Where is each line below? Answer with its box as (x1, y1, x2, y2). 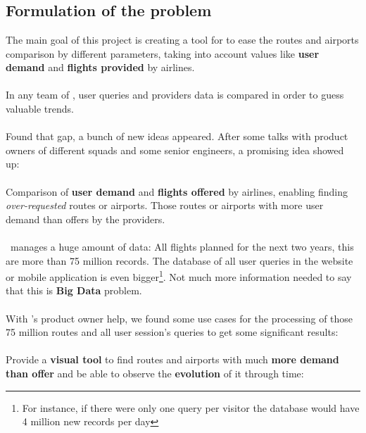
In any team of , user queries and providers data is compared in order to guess (6, 87, 344, 102)
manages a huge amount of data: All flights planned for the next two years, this (10, 239, 354, 253)
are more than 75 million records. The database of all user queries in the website (6, 253, 353, 268)
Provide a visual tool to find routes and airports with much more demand (6, 352, 339, 367)
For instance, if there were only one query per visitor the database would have (22, 400, 360, 415)
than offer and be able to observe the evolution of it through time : (6, 365, 304, 380)
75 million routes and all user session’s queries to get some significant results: (6, 325, 339, 339)
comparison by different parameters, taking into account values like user (6, 46, 320, 61)
